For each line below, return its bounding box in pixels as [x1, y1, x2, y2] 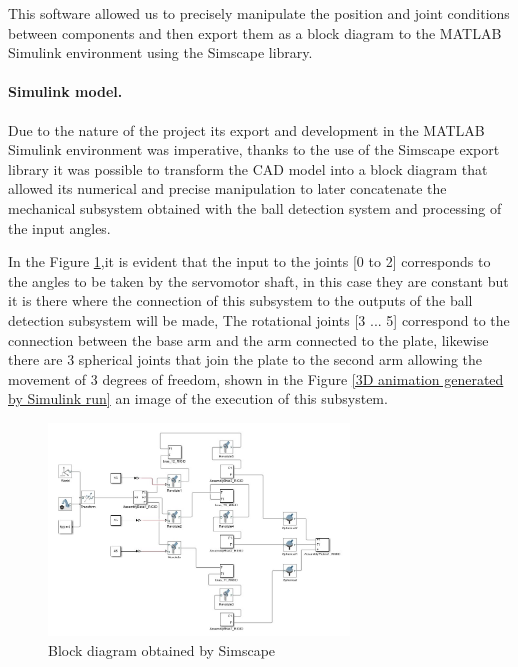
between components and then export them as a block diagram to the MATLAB [8, 22, 502, 43]
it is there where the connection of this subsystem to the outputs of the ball [8, 290, 473, 311]
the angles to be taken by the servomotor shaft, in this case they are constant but [8, 270, 509, 291]
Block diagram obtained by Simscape [48, 639, 276, 660]
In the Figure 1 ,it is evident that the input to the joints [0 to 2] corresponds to [8, 251, 491, 272]
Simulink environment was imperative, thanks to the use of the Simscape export [8, 139, 500, 160]
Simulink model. [8, 81, 123, 102]
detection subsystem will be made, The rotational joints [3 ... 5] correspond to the [8, 309, 510, 330]
